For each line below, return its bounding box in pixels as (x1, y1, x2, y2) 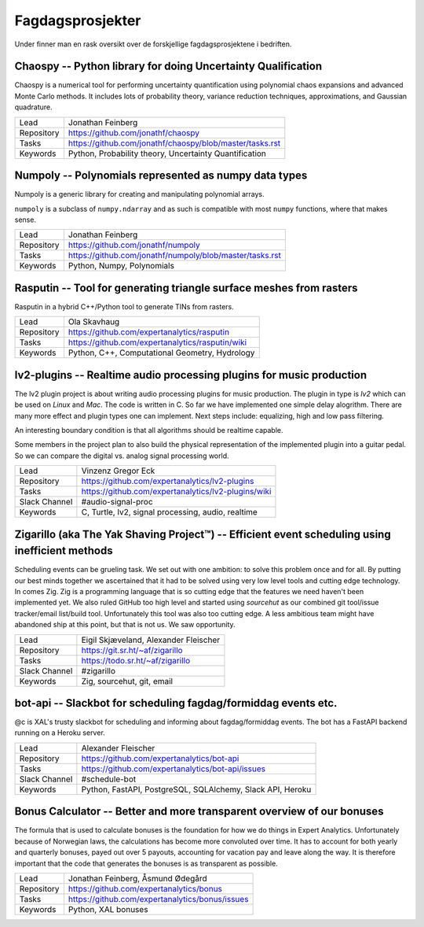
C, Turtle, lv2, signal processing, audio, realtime (81, 507, 258, 518)
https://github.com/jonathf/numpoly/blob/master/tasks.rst (68, 250, 282, 261)
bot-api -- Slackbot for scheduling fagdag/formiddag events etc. (14, 696, 338, 710)
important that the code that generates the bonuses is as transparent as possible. (14, 859, 278, 868)
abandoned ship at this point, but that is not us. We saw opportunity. (14, 620, 236, 630)
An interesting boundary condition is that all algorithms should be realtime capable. (14, 425, 283, 434)
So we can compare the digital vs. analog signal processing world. (14, 451, 229, 460)
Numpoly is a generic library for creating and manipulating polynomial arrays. (14, 190, 265, 199)
